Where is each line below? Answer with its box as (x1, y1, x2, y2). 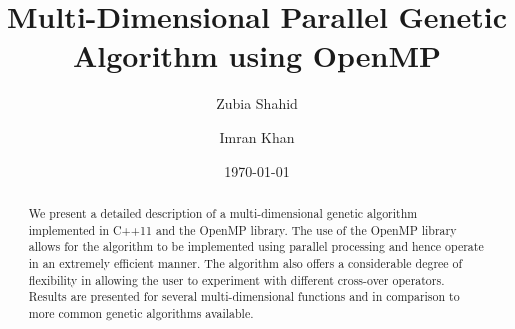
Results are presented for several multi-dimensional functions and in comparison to (28, 288, 460, 305)
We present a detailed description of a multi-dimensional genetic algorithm (28, 204, 418, 221)
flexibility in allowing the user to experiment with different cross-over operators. (28, 271, 445, 288)
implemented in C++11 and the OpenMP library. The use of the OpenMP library (28, 221, 457, 238)
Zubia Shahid (216, 93, 298, 114)
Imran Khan (219, 126, 295, 147)
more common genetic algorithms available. (28, 304, 254, 321)
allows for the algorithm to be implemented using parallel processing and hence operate (28, 238, 484, 255)
